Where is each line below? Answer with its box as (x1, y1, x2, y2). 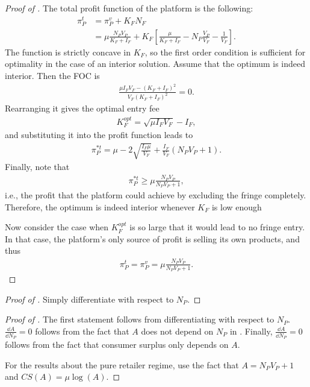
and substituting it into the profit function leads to (5, 128, 193, 141)
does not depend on (141, 324, 214, 337)
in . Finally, (229, 324, 273, 337)
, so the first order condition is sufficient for (144, 45, 306, 58)
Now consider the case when (5, 221, 109, 233)
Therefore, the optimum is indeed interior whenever (5, 200, 195, 213)
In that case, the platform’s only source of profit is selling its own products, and (5, 232, 300, 245)
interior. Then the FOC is (5, 69, 100, 82)
